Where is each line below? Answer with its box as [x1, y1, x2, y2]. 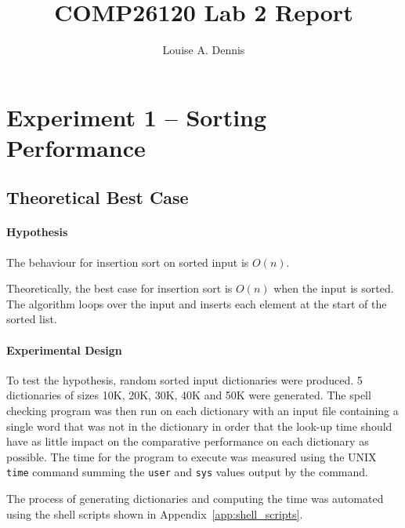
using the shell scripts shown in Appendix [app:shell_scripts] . [6, 505, 303, 522]
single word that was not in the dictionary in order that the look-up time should [6, 417, 392, 434]
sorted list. [6, 311, 57, 327]
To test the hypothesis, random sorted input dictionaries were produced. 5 [6, 371, 363, 388]
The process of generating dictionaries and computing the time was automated [6, 490, 384, 507]
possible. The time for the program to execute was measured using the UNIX [6, 448, 377, 464]
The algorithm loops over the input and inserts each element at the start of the [6, 295, 387, 311]
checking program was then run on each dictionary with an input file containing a [6, 402, 399, 419]
